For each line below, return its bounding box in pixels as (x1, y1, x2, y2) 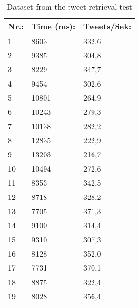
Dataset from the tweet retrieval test (6, 1, 133, 12)
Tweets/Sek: (83, 21, 132, 32)
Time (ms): (31, 21, 75, 32)
